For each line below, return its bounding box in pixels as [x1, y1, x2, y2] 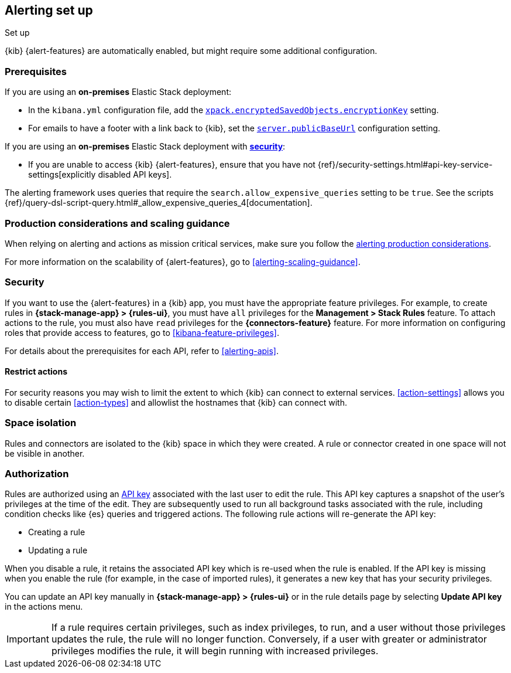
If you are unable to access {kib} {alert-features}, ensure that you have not [28, 159, 315, 170]
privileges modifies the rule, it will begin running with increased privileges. [51, 645, 379, 657]
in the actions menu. [5, 601, 83, 612]
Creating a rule [28, 527, 85, 538]
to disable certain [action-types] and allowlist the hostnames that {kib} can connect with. [5, 397, 347, 407]
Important [6, 633, 49, 645]
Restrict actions [5, 366, 67, 377]
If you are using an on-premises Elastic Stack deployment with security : [5, 141, 286, 152]
